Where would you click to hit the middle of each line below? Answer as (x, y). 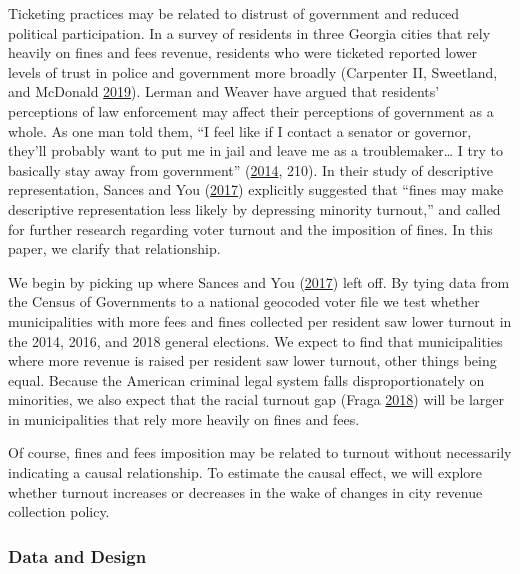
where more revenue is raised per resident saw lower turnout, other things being (252, 360)
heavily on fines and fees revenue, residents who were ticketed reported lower (243, 52)
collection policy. (59, 511)
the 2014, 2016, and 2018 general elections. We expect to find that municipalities (255, 340)
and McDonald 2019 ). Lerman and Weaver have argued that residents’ (224, 91)
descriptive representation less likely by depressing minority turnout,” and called (254, 208)
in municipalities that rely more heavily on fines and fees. (184, 418)
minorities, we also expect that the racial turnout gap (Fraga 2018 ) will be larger (256, 399)
